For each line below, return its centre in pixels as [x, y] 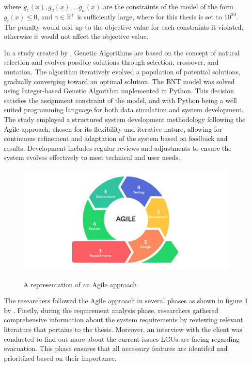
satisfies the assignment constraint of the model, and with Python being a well [120, 100]
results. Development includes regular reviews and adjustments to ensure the [118, 148]
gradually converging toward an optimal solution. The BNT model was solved [119, 81]
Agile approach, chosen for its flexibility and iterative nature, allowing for [113, 129]
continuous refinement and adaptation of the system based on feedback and [116, 138]
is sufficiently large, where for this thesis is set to [150, 16]
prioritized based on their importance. [60, 357]
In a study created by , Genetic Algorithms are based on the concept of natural [122, 52]
